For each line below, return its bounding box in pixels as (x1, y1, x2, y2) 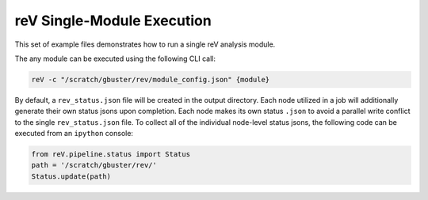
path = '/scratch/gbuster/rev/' (31, 160, 158, 170)
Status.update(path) (31, 172, 111, 181)
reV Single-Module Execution (14, 12, 212, 29)
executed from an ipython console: (14, 129, 134, 138)
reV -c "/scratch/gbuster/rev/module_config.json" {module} (31, 75, 270, 84)
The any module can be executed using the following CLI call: (14, 54, 216, 63)
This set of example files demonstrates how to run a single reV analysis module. (14, 40, 276, 49)
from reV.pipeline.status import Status (31, 150, 190, 159)
